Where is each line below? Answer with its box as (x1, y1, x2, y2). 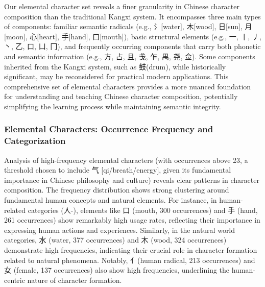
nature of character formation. (27, 274, 122, 285)
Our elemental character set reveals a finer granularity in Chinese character (4, 1, 239, 11)
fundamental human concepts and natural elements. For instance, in (4, 195, 217, 205)
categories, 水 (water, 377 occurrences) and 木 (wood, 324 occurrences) (4, 234, 227, 245)
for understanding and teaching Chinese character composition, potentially (4, 91, 238, 102)
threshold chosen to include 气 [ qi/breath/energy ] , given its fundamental (4, 164, 231, 175)
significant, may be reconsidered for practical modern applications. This (4, 71, 229, 82)
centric (4, 274, 25, 285)
